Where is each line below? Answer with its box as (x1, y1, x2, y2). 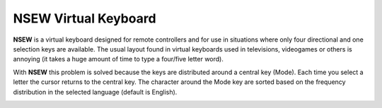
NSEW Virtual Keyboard (13, 11, 156, 26)
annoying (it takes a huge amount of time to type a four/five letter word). (13, 55, 224, 64)
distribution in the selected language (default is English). (13, 88, 178, 96)
